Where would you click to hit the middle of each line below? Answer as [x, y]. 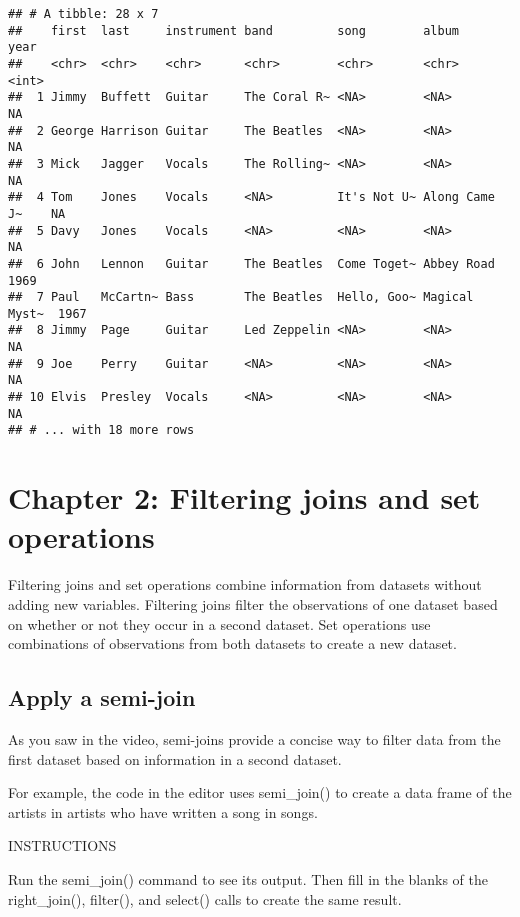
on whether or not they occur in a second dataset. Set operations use [219, 623]
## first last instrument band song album [234, 30]
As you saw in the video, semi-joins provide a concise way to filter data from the [254, 738]
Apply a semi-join [102, 697]
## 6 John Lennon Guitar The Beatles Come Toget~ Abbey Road [251, 263]
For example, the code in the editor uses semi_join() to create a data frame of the [260, 792]
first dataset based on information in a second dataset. [175, 758]
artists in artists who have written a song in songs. [163, 811]
